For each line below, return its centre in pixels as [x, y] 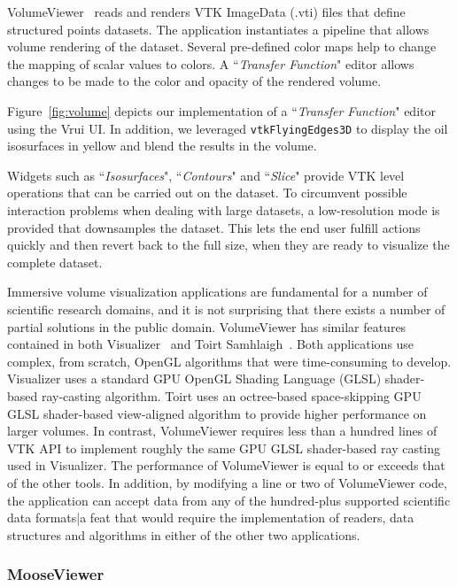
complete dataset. [55, 262]
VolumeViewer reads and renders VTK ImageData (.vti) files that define [206, 12]
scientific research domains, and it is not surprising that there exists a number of [226, 309]
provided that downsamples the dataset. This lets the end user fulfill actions [214, 227]
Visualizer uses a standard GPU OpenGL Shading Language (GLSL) [194, 378]
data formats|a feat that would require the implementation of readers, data [211, 517]
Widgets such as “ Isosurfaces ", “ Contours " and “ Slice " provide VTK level [206, 175]
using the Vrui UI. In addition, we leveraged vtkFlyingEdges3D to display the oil [228, 128]
